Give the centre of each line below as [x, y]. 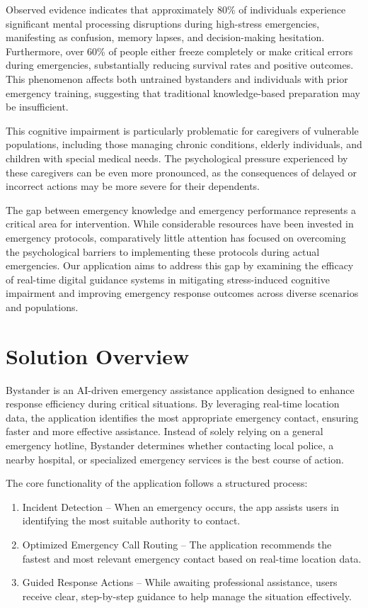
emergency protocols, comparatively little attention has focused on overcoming [176, 237]
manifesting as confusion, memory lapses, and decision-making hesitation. [165, 37]
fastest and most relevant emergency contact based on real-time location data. [192, 558]
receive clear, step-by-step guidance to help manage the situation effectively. [187, 596]
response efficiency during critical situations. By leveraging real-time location [173, 404]
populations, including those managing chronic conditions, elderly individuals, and [184, 144]
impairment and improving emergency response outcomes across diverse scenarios [182, 293]
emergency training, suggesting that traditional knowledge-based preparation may [183, 92]
